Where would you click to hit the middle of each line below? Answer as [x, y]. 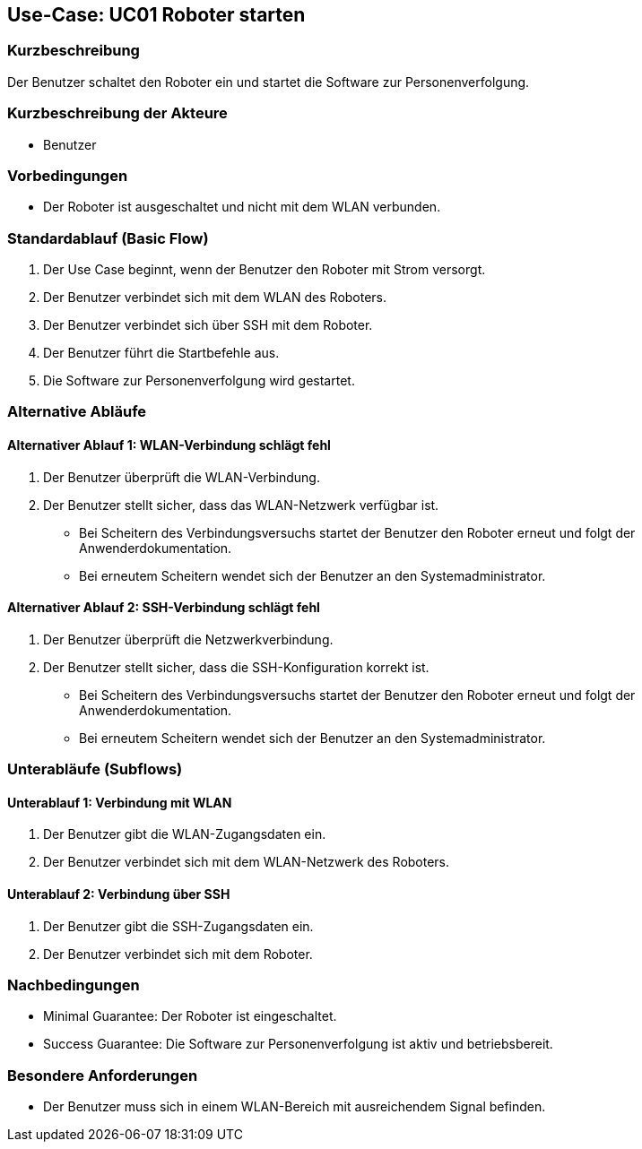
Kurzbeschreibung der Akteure [117, 113]
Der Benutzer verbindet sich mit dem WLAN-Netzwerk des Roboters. [247, 862]
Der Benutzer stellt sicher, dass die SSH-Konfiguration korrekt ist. [236, 667]
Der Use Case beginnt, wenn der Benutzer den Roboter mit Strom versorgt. [265, 270]
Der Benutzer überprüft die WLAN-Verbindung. [182, 477]
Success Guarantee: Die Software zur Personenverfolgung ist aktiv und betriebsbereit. [298, 1044]
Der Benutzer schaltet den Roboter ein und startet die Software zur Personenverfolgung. [269, 82]
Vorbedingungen [68, 175]
